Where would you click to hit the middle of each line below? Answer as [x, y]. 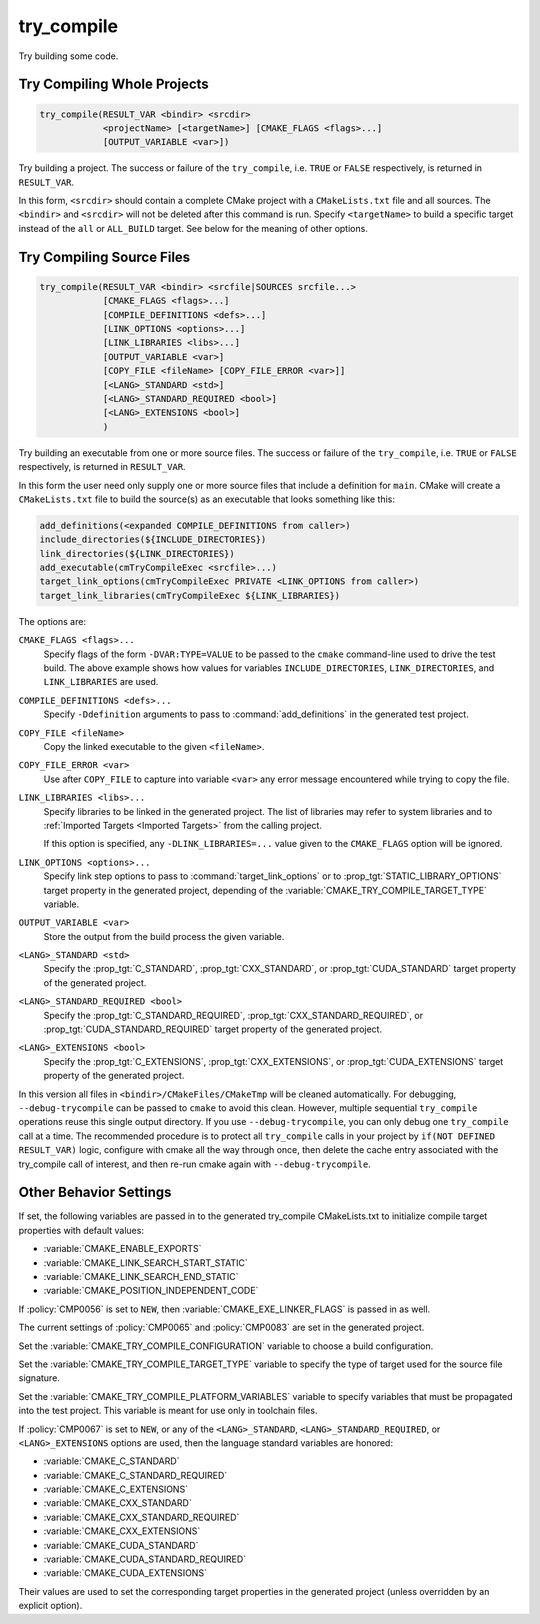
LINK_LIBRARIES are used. [101, 682]
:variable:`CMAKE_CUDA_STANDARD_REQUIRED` [145, 1559]
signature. [39, 1378]
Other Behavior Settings [95, 1192]
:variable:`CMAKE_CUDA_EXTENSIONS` [125, 1573]
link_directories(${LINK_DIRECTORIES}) [137, 553]
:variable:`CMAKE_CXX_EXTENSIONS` [122, 1531]
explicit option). [50, 1606]
